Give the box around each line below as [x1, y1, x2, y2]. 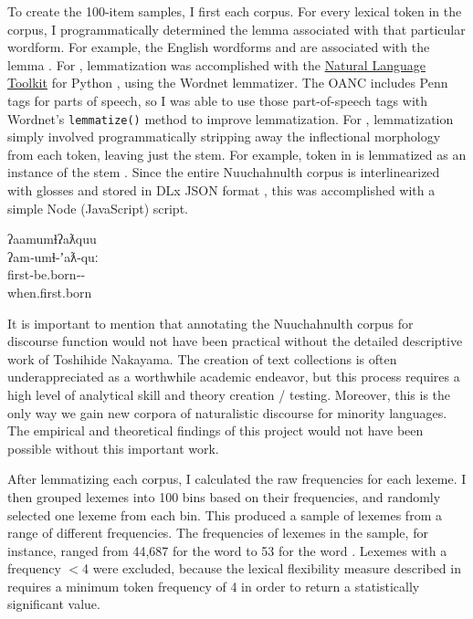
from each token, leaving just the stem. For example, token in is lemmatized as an [7, 144, 467, 163]
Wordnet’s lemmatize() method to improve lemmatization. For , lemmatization [7, 109, 454, 128]
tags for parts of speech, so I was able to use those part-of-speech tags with [7, 90, 428, 110]
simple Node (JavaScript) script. [7, 198, 188, 217]
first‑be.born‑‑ [7, 265, 85, 284]
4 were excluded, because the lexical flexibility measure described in [82, 559, 461, 578]
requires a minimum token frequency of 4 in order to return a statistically [7, 576, 420, 595]
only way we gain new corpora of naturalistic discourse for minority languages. [7, 403, 447, 422]
